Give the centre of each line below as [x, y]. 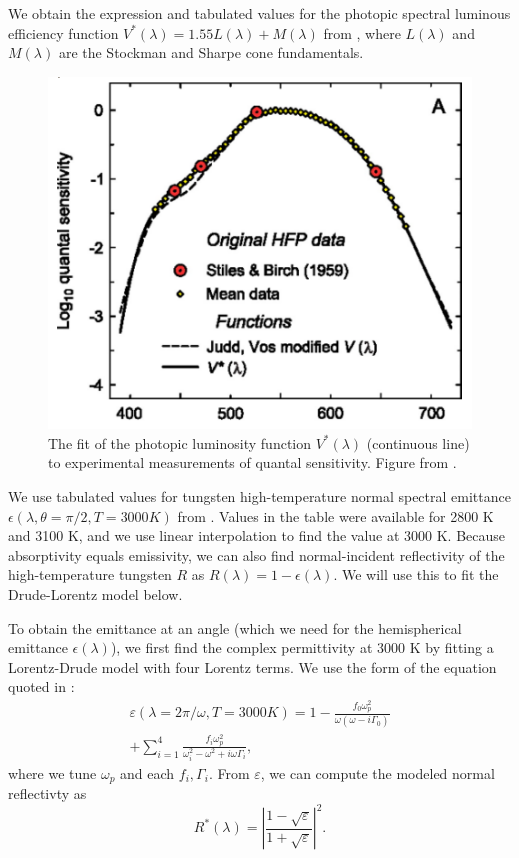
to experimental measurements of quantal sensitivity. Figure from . [252, 462]
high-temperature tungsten [90, 574]
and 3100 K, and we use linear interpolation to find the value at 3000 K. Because [257, 535]
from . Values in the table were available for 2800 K [335, 515]
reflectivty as [47, 793]
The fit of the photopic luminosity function [180, 442]
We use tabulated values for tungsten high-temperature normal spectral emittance [259, 495]
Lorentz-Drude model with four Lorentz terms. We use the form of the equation [252, 666]
